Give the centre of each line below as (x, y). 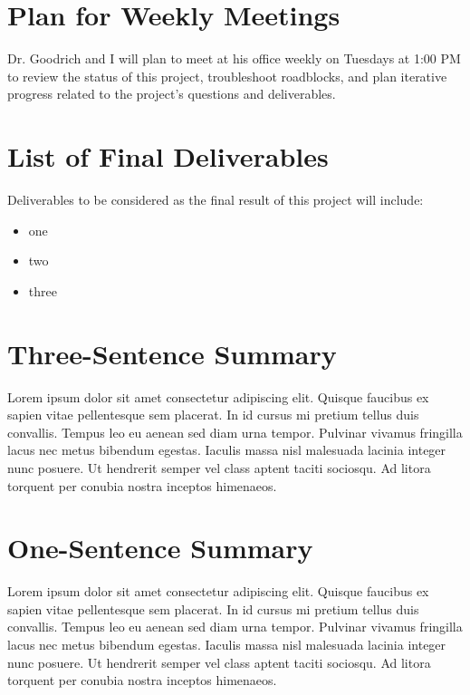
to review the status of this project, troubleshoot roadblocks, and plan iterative (227, 76)
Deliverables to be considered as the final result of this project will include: (216, 200)
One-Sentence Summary (160, 548)
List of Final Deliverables (168, 156)
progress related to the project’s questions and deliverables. (172, 94)
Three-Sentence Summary (172, 353)
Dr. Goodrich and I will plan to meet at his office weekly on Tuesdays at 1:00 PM (234, 58)
